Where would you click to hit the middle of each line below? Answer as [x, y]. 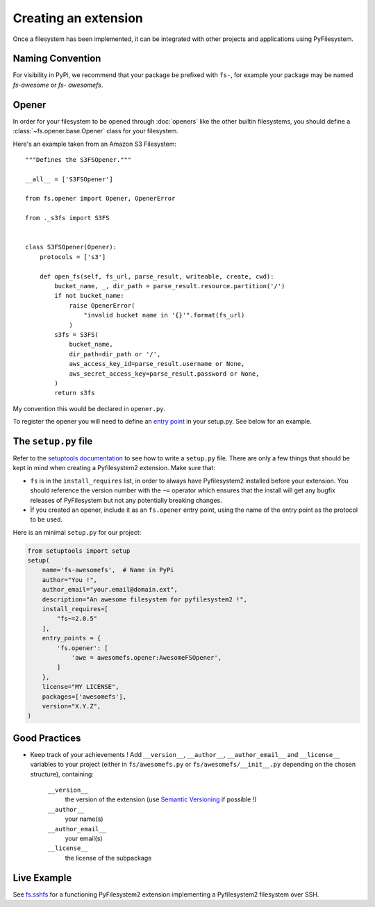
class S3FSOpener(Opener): [71, 247]
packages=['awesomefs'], [84, 697]
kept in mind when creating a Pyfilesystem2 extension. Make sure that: [114, 468]
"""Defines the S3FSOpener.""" [78, 159]
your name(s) [84, 819]
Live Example [42, 877]
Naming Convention [57, 59]
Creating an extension [78, 18]
